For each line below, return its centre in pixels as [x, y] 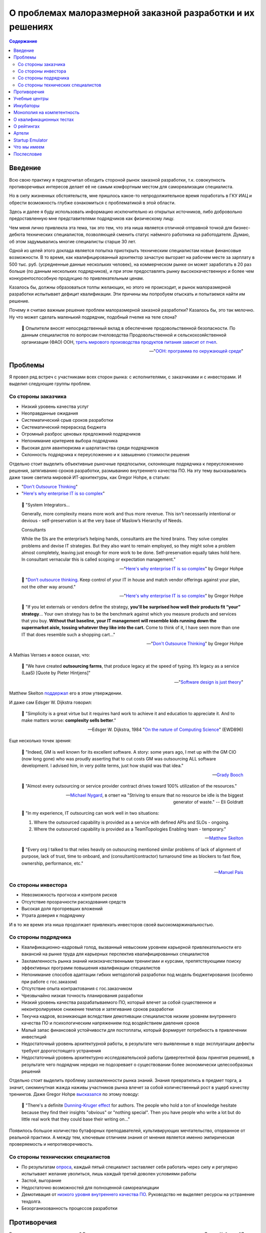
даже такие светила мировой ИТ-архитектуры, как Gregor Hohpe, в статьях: [90, 477]
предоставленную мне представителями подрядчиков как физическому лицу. [92, 218]
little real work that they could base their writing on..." [76, 1119]
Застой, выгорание [41, 1181]
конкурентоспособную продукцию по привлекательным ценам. [77, 278]
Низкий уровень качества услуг [55, 406]
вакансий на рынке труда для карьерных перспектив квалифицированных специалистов [115, 954]
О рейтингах [27, 126]
